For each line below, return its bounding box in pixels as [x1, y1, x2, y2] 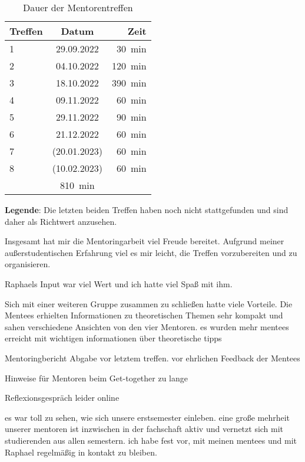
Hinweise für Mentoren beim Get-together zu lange [5, 371, 188, 384]
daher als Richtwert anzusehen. [5, 215, 117, 227]
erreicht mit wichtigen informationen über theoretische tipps [5, 332, 222, 344]
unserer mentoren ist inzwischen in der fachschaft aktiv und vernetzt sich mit [5, 423, 284, 435]
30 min [117, 42, 147, 55]
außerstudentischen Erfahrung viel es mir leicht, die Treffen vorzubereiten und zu [5, 246, 297, 258]
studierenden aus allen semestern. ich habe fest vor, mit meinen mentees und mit [5, 434, 297, 446]
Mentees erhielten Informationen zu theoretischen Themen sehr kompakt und [5, 309, 283, 321]
